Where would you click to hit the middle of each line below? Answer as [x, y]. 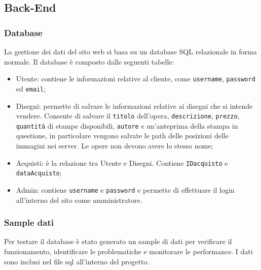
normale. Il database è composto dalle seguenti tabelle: [89, 61]
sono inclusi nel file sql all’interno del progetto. [77, 261]
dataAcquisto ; [39, 173]
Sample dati [29, 222]
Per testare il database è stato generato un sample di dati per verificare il [118, 241]
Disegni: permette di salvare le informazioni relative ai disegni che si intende [134, 106]
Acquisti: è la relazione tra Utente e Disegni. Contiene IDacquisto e [122, 162]
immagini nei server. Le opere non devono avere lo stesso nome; [115, 145]
